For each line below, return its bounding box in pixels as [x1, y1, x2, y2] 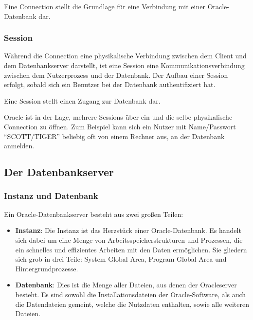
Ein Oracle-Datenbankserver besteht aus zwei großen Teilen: [4, 209, 183, 219]
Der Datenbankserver [4, 164, 114, 179]
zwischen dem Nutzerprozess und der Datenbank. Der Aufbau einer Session [4, 70, 228, 80]
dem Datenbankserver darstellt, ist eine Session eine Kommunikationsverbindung [4, 60, 245, 70]
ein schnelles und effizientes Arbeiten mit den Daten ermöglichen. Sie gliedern [15, 244, 247, 254]
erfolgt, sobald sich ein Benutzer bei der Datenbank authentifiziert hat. [4, 79, 216, 89]
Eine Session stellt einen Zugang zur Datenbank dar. [4, 95, 161, 106]
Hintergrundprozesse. [15, 263, 78, 273]
